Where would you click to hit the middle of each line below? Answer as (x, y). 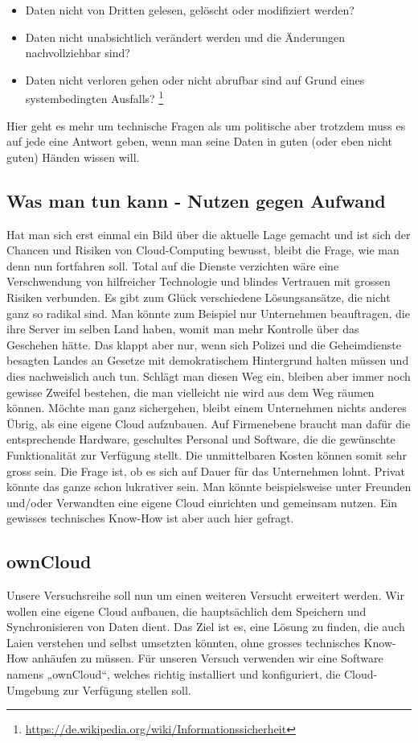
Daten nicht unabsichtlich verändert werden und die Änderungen (185, 37)
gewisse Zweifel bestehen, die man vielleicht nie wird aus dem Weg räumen (191, 392)
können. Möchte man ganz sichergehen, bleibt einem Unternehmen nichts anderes (207, 408)
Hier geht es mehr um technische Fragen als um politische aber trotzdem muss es (206, 125)
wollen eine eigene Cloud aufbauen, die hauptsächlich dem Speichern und (186, 611)
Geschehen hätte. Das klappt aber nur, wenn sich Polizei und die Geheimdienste (204, 344)
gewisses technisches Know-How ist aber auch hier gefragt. (150, 518)
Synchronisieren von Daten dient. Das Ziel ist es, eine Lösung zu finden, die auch (206, 627)
